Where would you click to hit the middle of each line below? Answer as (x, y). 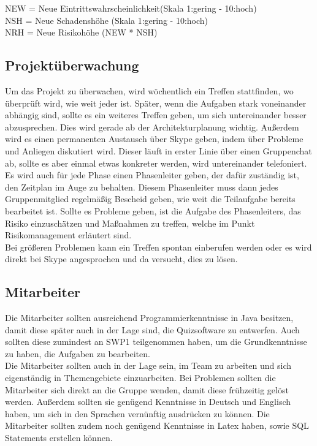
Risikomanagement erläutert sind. (68, 235)
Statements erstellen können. (59, 438)
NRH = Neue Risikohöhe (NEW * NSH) (81, 32)
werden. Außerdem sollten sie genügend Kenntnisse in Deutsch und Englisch (148, 402)
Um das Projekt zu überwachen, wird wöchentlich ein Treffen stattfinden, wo (149, 90)
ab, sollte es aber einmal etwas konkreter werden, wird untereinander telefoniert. (156, 163)
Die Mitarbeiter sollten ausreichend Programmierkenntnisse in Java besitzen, (149, 318)
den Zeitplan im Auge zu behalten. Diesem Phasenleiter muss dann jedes (142, 187)
